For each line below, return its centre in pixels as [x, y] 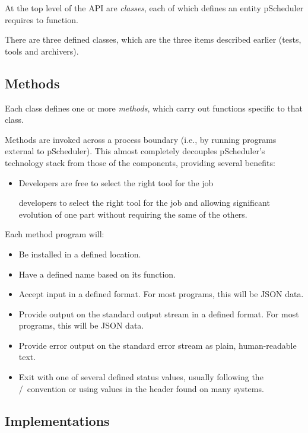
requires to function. [42, 19]
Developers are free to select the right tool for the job [116, 182]
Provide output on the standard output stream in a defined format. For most [159, 313]
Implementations [57, 420]
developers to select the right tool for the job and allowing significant [144, 203]
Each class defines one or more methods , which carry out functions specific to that [154, 108]
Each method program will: [55, 234]
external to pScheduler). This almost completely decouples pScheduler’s [135, 151]
